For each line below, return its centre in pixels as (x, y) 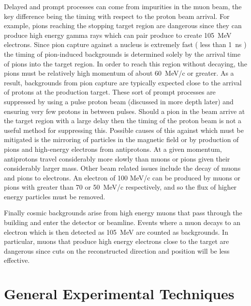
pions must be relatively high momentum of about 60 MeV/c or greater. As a (119, 73)
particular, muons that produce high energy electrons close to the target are (117, 241)
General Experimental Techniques (119, 294)
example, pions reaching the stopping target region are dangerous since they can (123, 25)
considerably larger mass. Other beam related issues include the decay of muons (122, 168)
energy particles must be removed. (55, 196)
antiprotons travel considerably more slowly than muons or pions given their (117, 158)
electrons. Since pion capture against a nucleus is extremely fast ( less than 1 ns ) (125, 44)
